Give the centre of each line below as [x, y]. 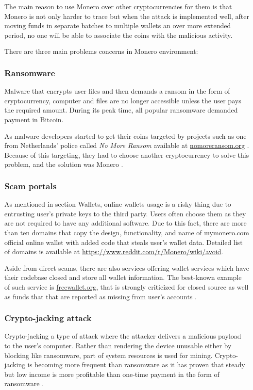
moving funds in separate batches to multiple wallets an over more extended [118, 25]
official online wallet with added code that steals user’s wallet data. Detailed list [124, 242]
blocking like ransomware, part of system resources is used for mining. [109, 355]
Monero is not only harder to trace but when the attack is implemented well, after [127, 16]
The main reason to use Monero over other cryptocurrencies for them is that [118, 6]
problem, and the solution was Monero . [64, 164]
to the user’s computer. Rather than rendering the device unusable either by [118, 345]
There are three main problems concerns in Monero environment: [101, 51]
